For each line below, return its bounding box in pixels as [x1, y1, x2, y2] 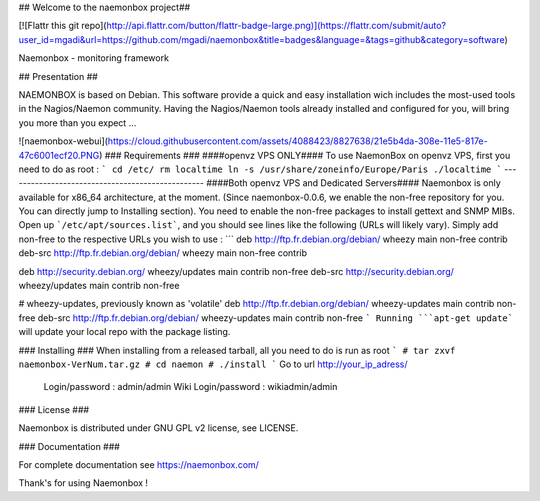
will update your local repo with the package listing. [18, 326, 231, 338]
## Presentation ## [18, 70, 99, 82]
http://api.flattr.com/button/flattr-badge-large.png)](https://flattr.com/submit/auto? [106, 20, 447, 32]
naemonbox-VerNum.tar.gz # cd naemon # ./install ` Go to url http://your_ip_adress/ [18, 358, 408, 370]
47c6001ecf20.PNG [18, 149, 100, 161]
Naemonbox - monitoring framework [18, 52, 170, 64]
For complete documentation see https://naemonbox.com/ [18, 458, 260, 470]
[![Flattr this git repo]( [18, 20, 107, 32]
